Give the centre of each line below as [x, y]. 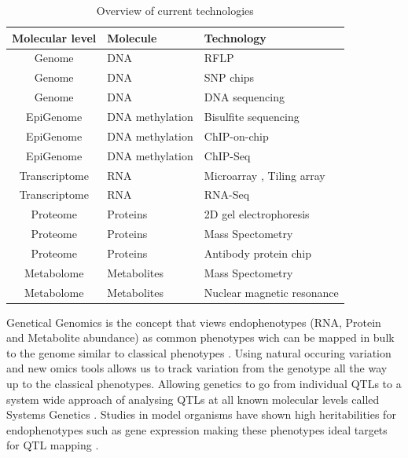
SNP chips [229, 77]
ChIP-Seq [227, 155]
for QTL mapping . [53, 445]
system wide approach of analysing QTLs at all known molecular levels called [193, 399]
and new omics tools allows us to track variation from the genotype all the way [197, 368]
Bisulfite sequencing [252, 116]
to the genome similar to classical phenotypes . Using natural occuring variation [199, 352]
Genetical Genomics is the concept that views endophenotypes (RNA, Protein [194, 322]
